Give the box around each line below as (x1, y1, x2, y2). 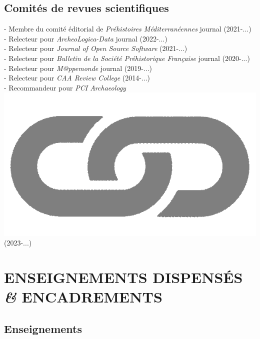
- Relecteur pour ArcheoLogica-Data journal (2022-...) (4, 33, 167, 43)
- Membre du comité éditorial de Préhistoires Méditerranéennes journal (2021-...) (4, 23, 251, 34)
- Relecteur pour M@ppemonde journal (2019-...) (4, 62, 152, 73)
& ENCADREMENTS (4, 286, 162, 307)
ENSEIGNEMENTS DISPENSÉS (4, 267, 243, 287)
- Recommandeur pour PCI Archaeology (4, 82, 126, 92)
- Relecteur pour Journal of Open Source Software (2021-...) (4, 43, 187, 53)
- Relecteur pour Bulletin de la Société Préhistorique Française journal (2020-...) (4, 52, 250, 63)
